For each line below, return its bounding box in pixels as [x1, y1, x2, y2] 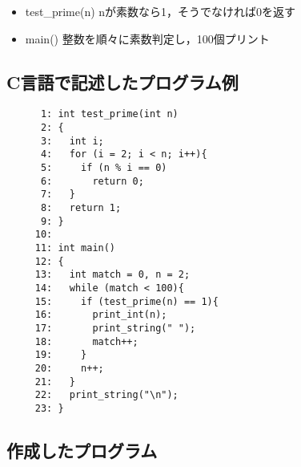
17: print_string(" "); [34, 322, 196, 334]
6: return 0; [40, 175, 144, 187]
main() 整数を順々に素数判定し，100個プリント [25, 30, 270, 47]
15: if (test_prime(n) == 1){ [34, 295, 219, 307]
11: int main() [34, 242, 116, 254]
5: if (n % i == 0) [40, 162, 167, 174]
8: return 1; [40, 201, 122, 213]
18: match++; [34, 335, 138, 347]
